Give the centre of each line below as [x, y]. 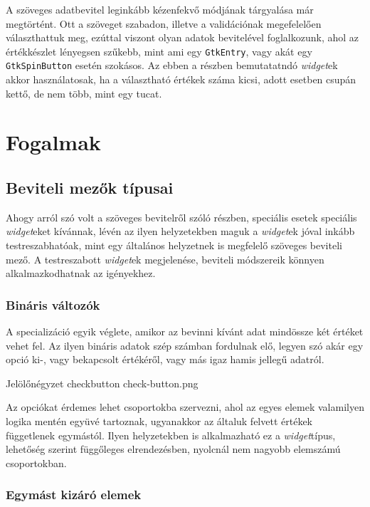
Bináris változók [53, 304]
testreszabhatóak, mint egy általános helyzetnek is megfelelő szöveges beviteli [174, 245]
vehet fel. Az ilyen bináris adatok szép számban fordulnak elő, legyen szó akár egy [185, 345]
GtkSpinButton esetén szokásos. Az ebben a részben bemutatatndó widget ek [172, 65]
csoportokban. [36, 462]
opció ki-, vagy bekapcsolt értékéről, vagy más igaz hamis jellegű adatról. [165, 359]
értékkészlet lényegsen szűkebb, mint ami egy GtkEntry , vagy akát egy [159, 51]
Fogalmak [53, 142]
